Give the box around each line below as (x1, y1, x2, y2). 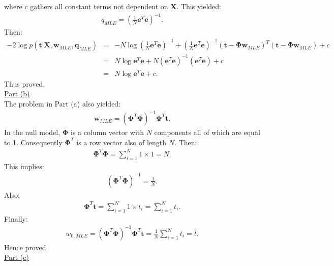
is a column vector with (71, 127, 144, 138)
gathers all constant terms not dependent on (30, 1, 168, 11)
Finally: (4, 213, 28, 224)
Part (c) (4, 252, 29, 262)
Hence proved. (4, 242, 48, 252)
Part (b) (4, 88, 30, 99)
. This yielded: (176, 1, 221, 11)
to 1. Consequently (4, 137, 63, 147)
